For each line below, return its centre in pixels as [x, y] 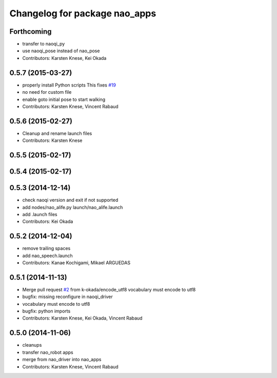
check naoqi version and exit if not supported [70, 200]
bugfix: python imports [46, 311]
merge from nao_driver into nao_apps [62, 360]
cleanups [32, 345]
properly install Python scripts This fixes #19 [69, 85]
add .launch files [40, 214]
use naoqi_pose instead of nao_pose [61, 51]
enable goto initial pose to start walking [64, 99]
